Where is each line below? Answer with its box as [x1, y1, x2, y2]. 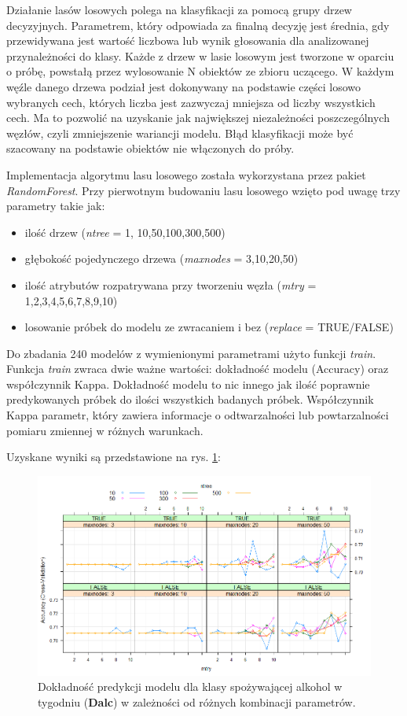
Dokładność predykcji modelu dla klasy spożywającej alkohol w [38, 678, 343, 695]
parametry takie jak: [6, 197, 105, 214]
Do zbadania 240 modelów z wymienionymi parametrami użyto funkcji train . [6, 345, 376, 361]
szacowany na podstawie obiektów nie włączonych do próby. [6, 140, 295, 157]
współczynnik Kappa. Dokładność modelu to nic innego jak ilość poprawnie [6, 375, 370, 392]
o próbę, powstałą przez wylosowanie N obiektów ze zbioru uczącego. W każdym [6, 63, 394, 79]
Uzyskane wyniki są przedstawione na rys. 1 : [6, 448, 221, 465]
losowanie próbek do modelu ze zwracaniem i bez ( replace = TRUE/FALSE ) [24, 319, 394, 335]
